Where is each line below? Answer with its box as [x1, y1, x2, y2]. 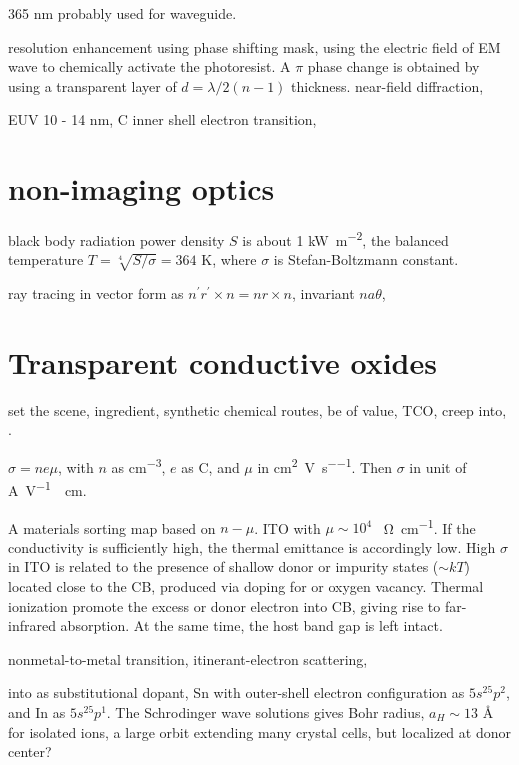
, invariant [292, 283, 355, 304]
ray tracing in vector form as [8, 283, 184, 304]
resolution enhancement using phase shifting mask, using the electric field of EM [8, 36, 501, 57]
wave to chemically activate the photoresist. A [8, 56, 291, 77]
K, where [201, 249, 257, 270]
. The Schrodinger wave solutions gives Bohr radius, [106, 701, 425, 722]
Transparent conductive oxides [8, 341, 437, 382]
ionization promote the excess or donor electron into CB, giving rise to [8, 595, 441, 616]
